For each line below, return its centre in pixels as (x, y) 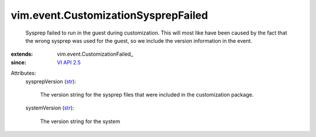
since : (18, 62)
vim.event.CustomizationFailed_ (95, 54)
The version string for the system (80, 121)
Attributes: (23, 73)
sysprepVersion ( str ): (51, 81)
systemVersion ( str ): (50, 108)
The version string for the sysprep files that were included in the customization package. (147, 94)
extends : (22, 54)
